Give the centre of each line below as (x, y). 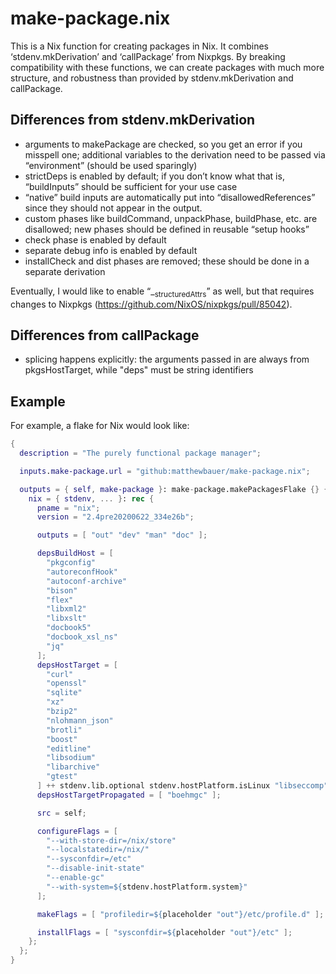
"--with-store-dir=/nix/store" (111, 840)
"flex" (60, 600)
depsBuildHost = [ (75, 553)
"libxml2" (66, 609)
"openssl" (66, 683)
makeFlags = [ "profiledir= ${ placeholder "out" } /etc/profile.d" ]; (180, 914)
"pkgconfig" (71, 563)
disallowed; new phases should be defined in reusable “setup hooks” (167, 229)
